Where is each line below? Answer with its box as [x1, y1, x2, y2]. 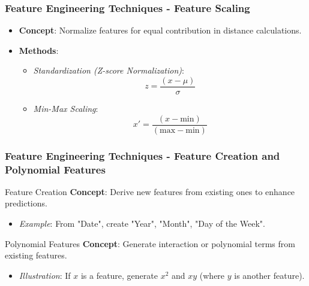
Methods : [19, 44, 59, 56]
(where [199, 269, 225, 281]
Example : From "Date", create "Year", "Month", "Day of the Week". [19, 217, 265, 230]
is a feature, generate [80, 269, 158, 281]
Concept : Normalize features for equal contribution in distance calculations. [19, 24, 302, 36]
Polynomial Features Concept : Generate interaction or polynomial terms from [5, 237, 295, 250]
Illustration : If [19, 269, 71, 281]
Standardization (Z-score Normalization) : [33, 64, 184, 77]
